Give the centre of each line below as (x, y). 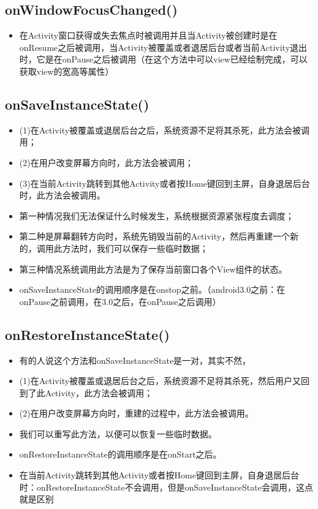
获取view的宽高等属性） (66, 71)
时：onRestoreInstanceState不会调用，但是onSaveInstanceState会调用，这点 (166, 487)
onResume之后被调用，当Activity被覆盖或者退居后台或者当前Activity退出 (163, 47)
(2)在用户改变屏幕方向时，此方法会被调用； (106, 162)
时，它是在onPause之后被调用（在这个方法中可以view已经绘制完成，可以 (163, 59)
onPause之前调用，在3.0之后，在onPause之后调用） (120, 301)
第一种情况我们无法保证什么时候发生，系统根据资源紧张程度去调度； (157, 215)
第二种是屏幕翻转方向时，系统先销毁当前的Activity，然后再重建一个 (155, 236)
